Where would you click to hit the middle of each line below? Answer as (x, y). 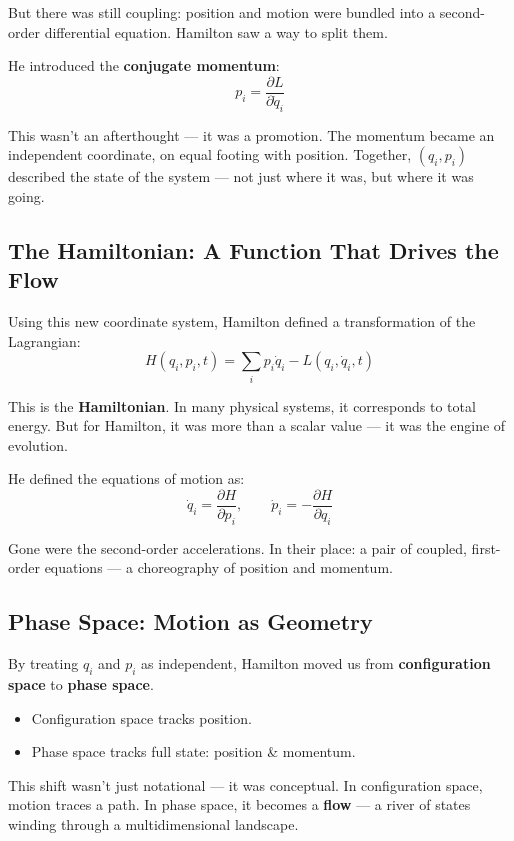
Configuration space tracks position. (141, 717)
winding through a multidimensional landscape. (153, 823)
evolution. (38, 444)
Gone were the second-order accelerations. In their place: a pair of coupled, (237, 547)
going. (26, 195)
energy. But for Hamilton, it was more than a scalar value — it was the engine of (257, 425)
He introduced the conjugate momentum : (144, 65)
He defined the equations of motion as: (126, 478)
